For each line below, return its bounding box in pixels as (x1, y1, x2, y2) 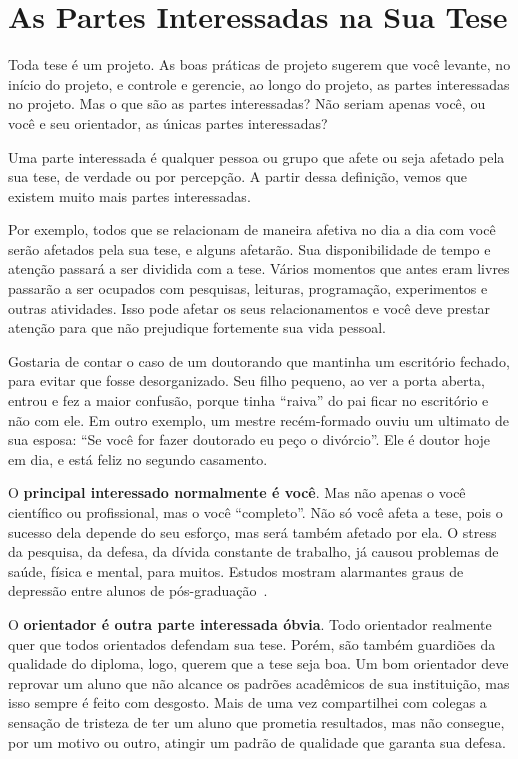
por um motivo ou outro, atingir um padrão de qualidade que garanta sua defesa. (8, 731, 506, 752)
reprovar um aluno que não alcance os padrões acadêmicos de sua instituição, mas (8, 672, 510, 693)
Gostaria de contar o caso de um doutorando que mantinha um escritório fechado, (8, 350, 510, 371)
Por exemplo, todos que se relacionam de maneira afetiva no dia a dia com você (8, 219, 496, 240)
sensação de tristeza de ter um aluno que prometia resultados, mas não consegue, (8, 711, 505, 732)
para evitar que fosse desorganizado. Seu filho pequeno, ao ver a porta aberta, (8, 370, 485, 391)
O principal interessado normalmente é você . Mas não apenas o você (8, 482, 466, 503)
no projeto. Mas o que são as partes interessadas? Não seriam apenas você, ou (8, 93, 486, 114)
